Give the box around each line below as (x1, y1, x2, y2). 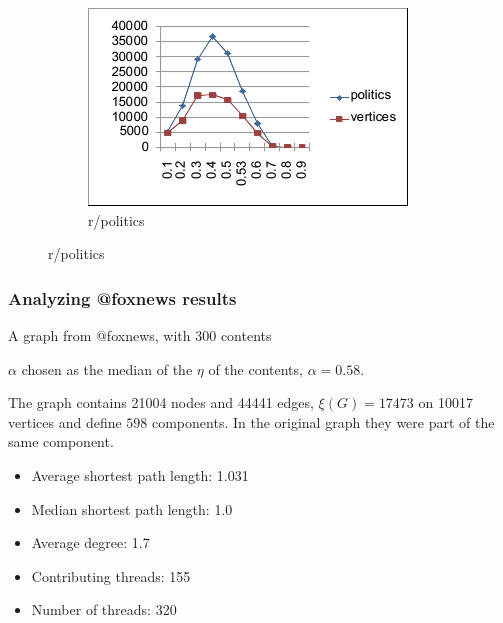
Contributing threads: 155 (31, 565, 191, 586)
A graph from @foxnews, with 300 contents (8, 325, 272, 345)
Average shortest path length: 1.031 (31, 464, 249, 485)
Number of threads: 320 (31, 599, 177, 620)
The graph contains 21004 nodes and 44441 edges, (8, 392, 314, 413)
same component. (8, 431, 114, 452)
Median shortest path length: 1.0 (31, 498, 233, 519)
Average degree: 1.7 (31, 532, 150, 553)
